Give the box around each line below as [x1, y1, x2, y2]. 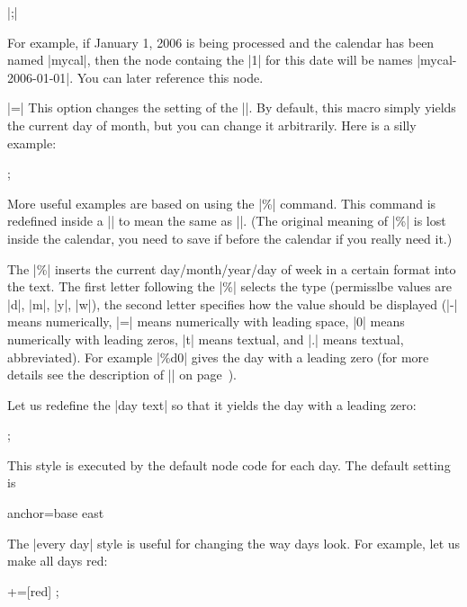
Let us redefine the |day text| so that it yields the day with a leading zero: [7, 395, 417, 414]
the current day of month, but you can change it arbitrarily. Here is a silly [7, 115, 417, 134]
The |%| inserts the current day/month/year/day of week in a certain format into [7, 259, 456, 278]
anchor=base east [7, 504, 104, 522]
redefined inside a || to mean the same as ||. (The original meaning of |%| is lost [7, 211, 446, 230]
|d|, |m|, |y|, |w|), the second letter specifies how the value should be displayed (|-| [7, 294, 458, 313]
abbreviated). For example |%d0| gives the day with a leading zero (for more [7, 347, 429, 366]
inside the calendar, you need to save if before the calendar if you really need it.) [7, 228, 453, 247]
